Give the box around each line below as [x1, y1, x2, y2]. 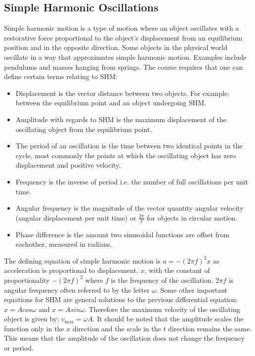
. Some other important [156, 284, 228, 295]
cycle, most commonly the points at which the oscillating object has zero [15, 150, 236, 160]
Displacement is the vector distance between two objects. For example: [15, 88, 230, 98]
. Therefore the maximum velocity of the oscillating [84, 304, 240, 314]
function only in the [4, 323, 64, 333]
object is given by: [4, 313, 59, 324]
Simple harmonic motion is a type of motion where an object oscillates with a [4, 23, 239, 33]
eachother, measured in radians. [15, 239, 112, 249]
